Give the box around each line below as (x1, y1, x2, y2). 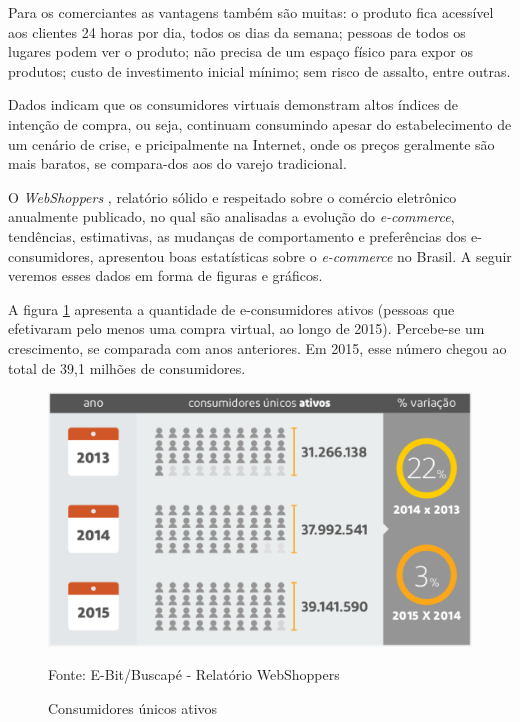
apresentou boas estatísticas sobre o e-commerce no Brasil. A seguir (98, 245, 512, 266)
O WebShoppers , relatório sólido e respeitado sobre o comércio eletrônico (8, 186, 457, 207)
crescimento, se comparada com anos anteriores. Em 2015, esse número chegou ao (8, 337, 507, 358)
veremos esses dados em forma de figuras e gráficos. (8, 265, 323, 286)
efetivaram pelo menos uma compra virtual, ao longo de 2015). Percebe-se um (8, 318, 485, 339)
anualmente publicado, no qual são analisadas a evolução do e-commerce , (8, 206, 455, 227)
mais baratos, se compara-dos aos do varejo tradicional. (8, 153, 347, 174)
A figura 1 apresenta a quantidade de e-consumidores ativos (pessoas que (8, 298, 455, 319)
